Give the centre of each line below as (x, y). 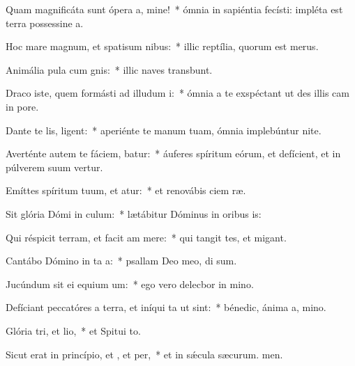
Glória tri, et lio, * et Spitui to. (73, 330)
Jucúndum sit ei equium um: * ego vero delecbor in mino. (130, 284)
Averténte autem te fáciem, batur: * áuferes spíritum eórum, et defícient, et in (173, 153)
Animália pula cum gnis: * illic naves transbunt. (109, 69)
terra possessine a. (45, 23)
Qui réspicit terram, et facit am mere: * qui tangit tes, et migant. (146, 237)
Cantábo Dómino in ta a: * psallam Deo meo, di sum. (121, 261)
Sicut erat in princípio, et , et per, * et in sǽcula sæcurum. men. (144, 354)
